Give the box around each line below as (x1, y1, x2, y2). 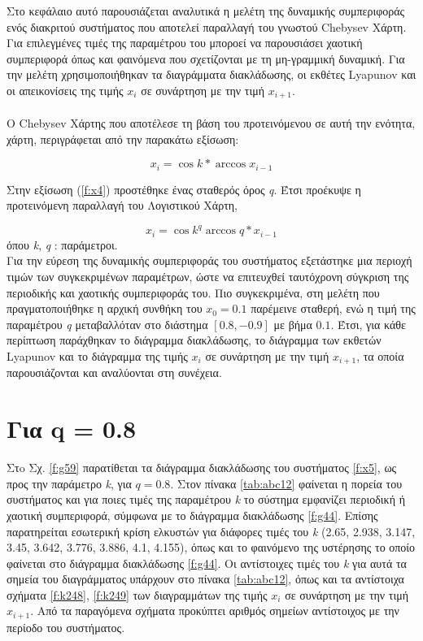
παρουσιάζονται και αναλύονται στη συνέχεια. (7, 364, 222, 381)
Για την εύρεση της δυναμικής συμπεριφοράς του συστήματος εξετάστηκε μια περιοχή (7, 252, 412, 269)
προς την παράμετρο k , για (7, 474, 132, 492)
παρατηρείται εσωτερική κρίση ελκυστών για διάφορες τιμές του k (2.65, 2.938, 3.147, (7, 522, 416, 539)
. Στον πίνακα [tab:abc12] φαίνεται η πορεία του (170, 474, 403, 492)
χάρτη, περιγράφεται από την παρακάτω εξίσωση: (7, 130, 239, 147)
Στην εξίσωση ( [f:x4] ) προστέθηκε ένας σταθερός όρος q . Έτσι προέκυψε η (7, 180, 361, 197)
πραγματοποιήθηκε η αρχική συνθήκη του (7, 300, 203, 317)
